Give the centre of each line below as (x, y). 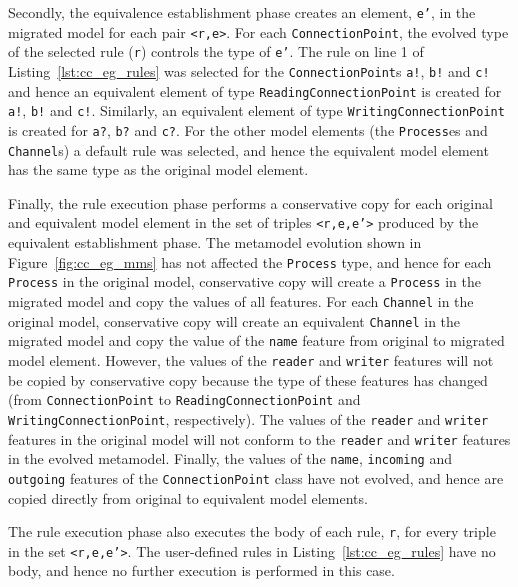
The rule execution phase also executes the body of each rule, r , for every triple (252, 531)
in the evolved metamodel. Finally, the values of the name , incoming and (230, 458)
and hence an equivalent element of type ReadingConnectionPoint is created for (255, 90)
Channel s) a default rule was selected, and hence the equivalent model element (248, 149)
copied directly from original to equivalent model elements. (188, 497)
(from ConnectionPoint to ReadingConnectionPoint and (184, 399)
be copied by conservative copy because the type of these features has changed (248, 379)
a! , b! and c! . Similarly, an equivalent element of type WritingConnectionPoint (256, 110)
